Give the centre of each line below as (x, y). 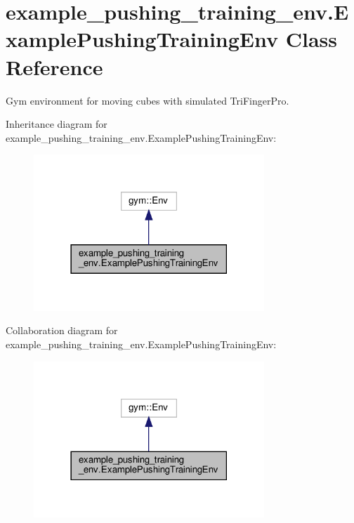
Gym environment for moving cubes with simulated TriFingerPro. (147, 100)
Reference (54, 66)
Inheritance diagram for (57, 124)
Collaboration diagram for (62, 330)
